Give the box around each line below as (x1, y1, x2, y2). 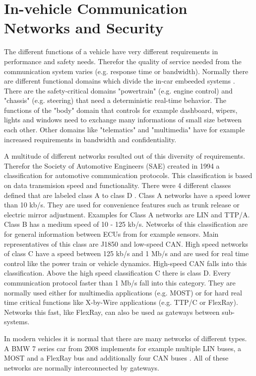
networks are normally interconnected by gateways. (4, 362, 159, 373)
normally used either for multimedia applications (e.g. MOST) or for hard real (4, 287, 242, 297)
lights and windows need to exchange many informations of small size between (4, 114, 242, 125)
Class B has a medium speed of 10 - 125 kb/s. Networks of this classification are (4, 219, 248, 229)
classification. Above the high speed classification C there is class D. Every (4, 268, 231, 278)
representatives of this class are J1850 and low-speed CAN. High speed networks (4, 238, 249, 249)
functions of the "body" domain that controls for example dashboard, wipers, (4, 104, 238, 115)
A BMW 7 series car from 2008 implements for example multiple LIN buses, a (4, 343, 242, 353)
